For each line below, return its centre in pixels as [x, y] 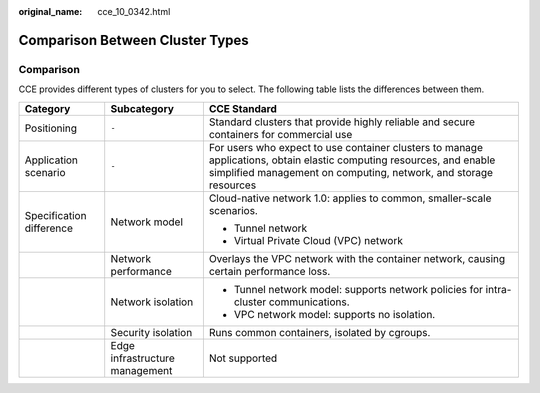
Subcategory [142, 108]
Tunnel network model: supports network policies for [358, 289]
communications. [309, 302]
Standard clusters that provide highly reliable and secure [341, 122]
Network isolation [152, 302]
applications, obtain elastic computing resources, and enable [352, 160]
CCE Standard [242, 108]
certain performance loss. [269, 271]
